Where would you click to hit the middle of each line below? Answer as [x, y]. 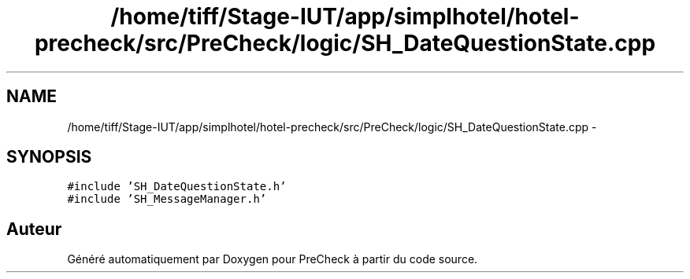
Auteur [34, 229]
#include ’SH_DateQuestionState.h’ [177, 187]
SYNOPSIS [49, 157]
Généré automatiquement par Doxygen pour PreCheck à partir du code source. [273, 259]
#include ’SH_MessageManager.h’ [167, 199]
